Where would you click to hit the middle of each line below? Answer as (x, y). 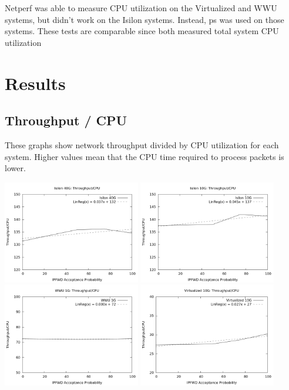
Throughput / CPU (66, 120)
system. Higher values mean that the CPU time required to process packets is (144, 156)
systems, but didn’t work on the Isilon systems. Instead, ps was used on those (144, 19)
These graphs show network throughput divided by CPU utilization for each (142, 144)
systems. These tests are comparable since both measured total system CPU (142, 31)
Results (35, 83)
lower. (15, 168)
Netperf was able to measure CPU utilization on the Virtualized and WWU (141, 8)
